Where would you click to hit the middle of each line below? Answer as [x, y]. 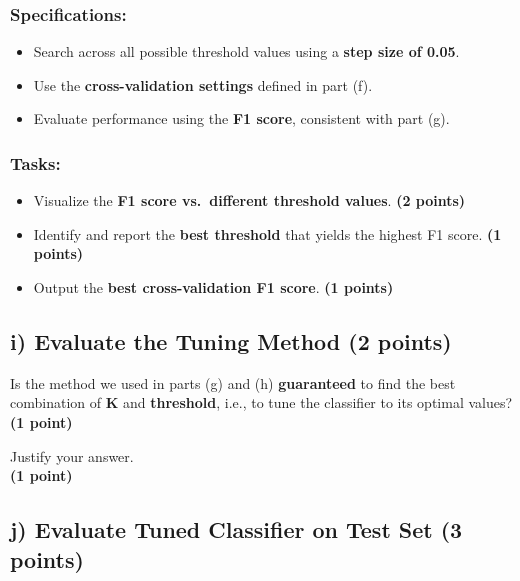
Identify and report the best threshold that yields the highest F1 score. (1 [267, 233]
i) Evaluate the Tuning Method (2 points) [231, 340]
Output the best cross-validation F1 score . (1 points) [213, 287]
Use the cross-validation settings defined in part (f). [203, 84]
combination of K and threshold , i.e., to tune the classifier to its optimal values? [261, 402]
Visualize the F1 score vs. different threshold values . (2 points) [249, 200]
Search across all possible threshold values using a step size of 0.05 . [246, 51]
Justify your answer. [72, 455]
